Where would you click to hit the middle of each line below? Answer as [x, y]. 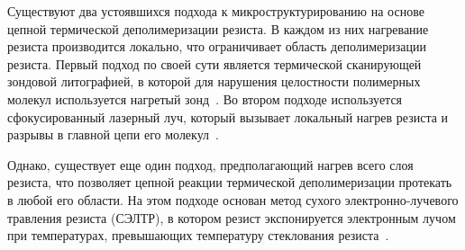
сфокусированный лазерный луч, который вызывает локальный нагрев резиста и [228, 116]
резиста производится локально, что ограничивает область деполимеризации [217, 46]
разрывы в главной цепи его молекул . [113, 134]
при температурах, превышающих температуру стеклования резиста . [198, 235]
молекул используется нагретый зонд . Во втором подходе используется [205, 98]
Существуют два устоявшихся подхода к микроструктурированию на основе [216, 11]
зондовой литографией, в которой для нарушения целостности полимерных [214, 81]
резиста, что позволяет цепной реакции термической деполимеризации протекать [230, 182]
